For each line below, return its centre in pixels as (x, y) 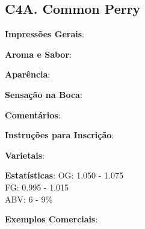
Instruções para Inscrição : (60, 135)
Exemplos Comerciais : (51, 219)
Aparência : (28, 74)
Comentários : (33, 114)
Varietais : (25, 155)
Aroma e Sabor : (38, 54)
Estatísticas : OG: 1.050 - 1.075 (64, 175)
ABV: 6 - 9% (29, 199)
